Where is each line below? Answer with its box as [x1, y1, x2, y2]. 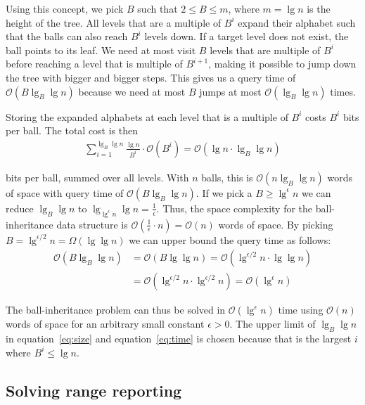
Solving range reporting [6, 379, 182, 401]
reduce [6, 200, 34, 215]
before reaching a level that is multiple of [6, 56, 183, 71]
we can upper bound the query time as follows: [129, 232, 331, 247]
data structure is [56, 217, 128, 231]
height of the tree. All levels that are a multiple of [6, 15, 222, 30]
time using [278, 302, 324, 317]
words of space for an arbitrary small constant [6, 316, 205, 331]
